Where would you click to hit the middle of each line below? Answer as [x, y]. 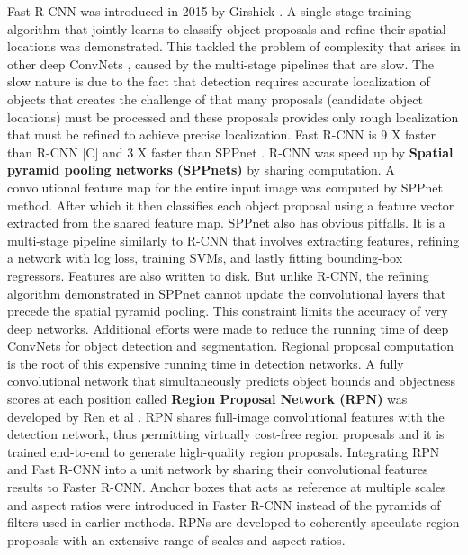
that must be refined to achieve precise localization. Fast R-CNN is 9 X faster [222, 134]
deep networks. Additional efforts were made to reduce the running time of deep [228, 328]
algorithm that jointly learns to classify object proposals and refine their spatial [227, 28]
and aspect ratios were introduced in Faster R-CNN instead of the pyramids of [224, 504]
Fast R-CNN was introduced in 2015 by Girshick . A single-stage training [209, 11]
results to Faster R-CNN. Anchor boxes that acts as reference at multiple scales [227, 487]
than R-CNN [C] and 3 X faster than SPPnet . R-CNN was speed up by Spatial [230, 152]
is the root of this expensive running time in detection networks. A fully [206, 363]
